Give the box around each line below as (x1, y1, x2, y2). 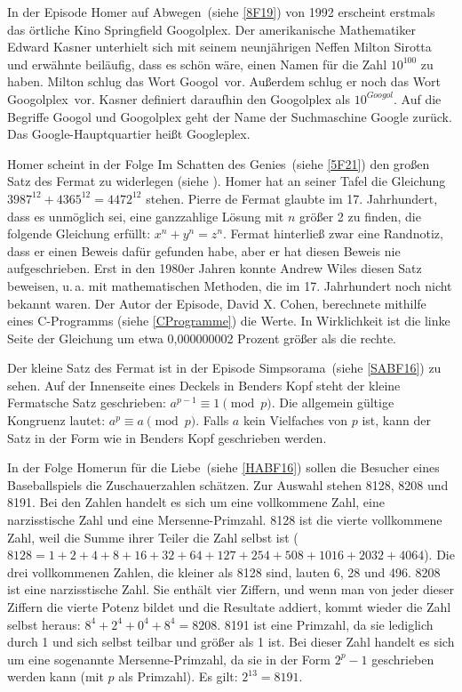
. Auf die (394, 89, 442, 108)
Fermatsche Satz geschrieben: (7, 393, 166, 412)
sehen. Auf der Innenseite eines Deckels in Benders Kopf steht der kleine (7, 375, 401, 394)
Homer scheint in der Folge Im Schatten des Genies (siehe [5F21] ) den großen (7, 154, 430, 173)
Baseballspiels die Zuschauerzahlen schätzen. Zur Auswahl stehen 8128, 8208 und (7, 475, 449, 494)
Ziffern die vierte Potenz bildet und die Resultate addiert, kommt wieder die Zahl (7, 598, 451, 616)
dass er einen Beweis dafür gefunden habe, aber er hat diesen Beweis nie (7, 241, 401, 260)
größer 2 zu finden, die (299, 206, 421, 225)
